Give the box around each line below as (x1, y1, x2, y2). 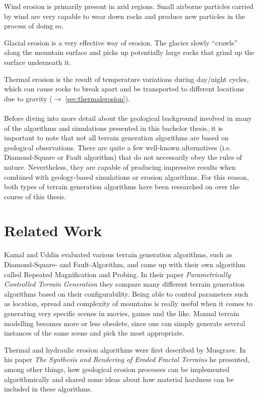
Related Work (4, 220, 102, 241)
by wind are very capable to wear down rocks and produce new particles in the (4, 10, 245, 21)
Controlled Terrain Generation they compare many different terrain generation (4, 279, 245, 289)
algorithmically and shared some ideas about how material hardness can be (4, 374, 234, 384)
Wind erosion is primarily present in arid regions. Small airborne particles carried (4, 1, 254, 11)
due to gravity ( (4, 93, 52, 103)
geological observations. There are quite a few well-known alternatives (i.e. (4, 142, 232, 152)
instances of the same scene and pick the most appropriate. (4, 328, 185, 338)
